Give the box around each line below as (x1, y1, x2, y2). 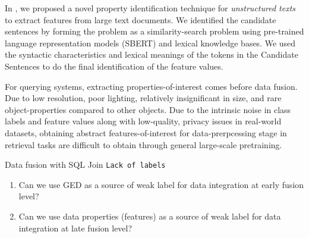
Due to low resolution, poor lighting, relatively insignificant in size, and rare (5, 92, 282, 104)
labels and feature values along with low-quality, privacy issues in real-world (5, 115, 282, 127)
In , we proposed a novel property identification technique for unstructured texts (5, 2, 296, 14)
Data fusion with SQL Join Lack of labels (5, 158, 166, 171)
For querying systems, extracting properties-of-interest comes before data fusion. (5, 80, 298, 92)
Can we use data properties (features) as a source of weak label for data (18, 209, 281, 222)
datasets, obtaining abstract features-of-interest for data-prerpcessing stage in (5, 126, 287, 139)
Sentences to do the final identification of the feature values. (5, 59, 223, 72)
